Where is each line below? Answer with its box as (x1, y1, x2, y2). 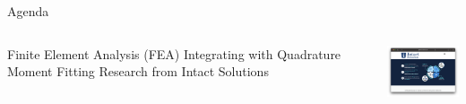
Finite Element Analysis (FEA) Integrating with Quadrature (7, 44, 341, 63)
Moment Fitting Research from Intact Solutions (7, 62, 269, 81)
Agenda (7, 2, 49, 20)
